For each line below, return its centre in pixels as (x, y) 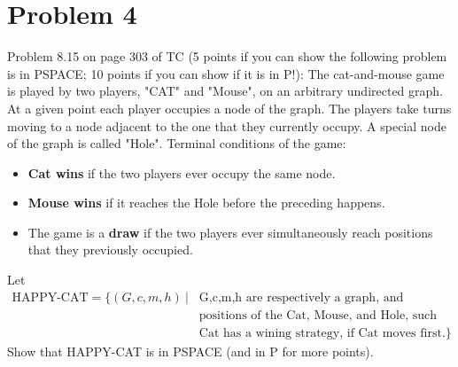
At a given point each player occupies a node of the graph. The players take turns (229, 108)
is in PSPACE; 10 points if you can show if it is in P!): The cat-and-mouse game (226, 73)
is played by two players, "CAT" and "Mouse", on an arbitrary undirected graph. (225, 91)
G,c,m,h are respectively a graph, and (301, 297)
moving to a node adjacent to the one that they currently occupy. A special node (227, 125)
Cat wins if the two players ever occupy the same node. (182, 172)
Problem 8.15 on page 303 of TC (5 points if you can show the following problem (227, 56)
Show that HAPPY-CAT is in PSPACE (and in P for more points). (190, 351)
